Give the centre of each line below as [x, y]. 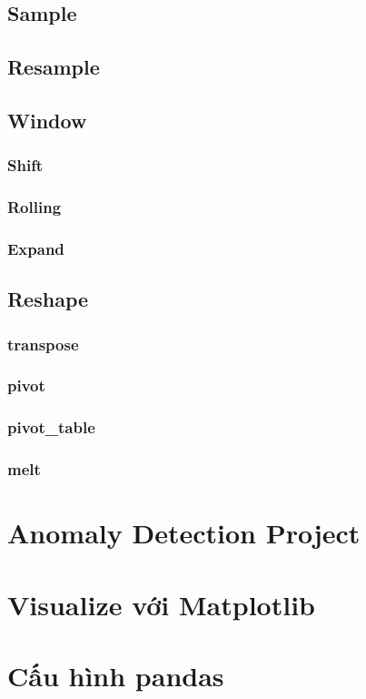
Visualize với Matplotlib [161, 604]
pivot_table [51, 427]
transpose [43, 344]
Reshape [48, 299]
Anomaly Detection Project [184, 533]
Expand [36, 248]
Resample [54, 67]
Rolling [35, 207]
